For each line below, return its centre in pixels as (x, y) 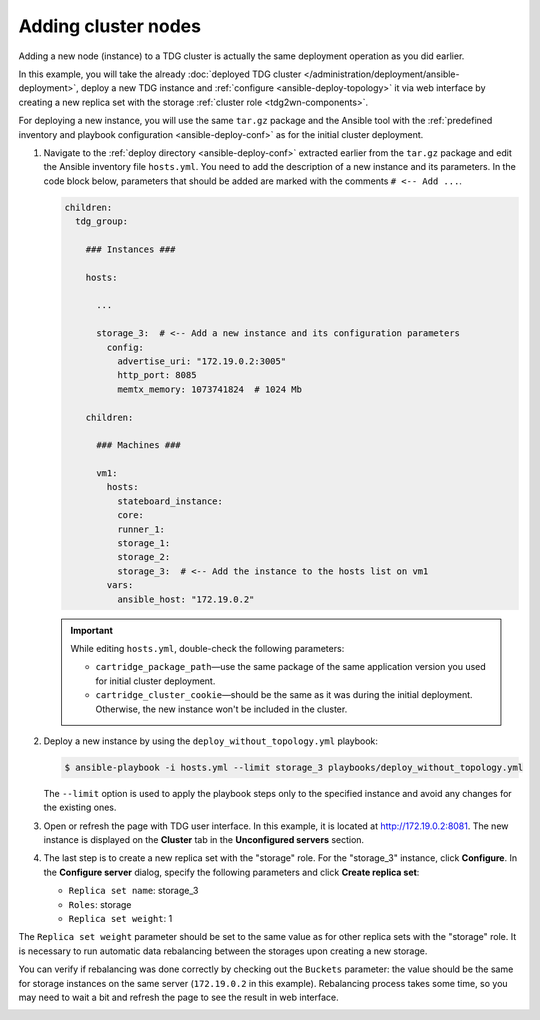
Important (92, 630)
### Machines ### (139, 445)
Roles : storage (100, 904)
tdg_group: (102, 221)
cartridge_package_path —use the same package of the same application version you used (291, 667)
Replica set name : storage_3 (133, 891)
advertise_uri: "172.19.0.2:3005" (201, 361)
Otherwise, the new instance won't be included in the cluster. (221, 709)
